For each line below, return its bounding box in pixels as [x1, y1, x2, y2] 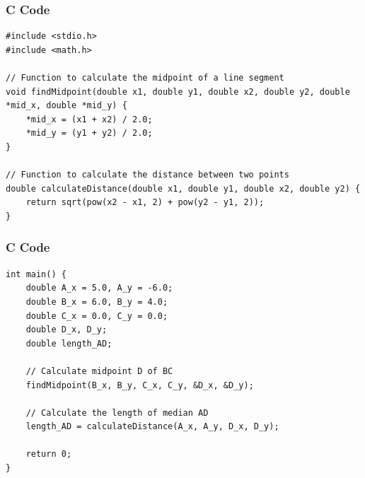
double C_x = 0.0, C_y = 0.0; [25, 310, 168, 321]
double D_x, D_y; [25, 325, 108, 335]
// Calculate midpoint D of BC [25, 366, 173, 376]
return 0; [25, 449, 72, 460]
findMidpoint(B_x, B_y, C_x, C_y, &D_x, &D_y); [25, 380, 254, 390]
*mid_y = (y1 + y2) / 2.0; [25, 128, 153, 139]
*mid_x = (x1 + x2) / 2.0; [25, 114, 153, 124]
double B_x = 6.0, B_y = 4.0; [25, 296, 168, 307]
